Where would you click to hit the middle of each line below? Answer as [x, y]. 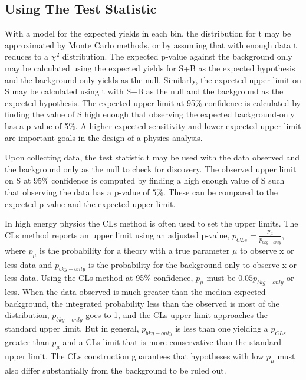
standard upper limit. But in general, [72, 328]
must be [221, 278]
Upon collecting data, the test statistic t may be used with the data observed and [152, 157]
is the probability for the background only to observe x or [192, 264]
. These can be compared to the [221, 191]
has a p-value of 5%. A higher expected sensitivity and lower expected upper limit [153, 125]
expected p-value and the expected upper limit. [90, 203]
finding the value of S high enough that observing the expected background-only [150, 114]
